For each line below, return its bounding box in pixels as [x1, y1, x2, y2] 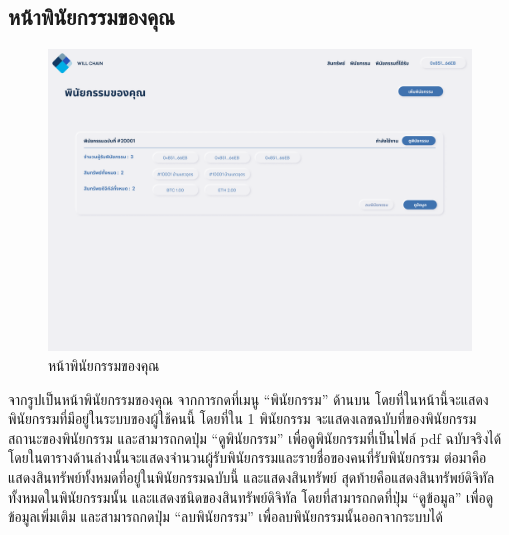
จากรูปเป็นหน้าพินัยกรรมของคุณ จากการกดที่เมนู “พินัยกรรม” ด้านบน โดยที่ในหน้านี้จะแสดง [8, 388, 489, 409]
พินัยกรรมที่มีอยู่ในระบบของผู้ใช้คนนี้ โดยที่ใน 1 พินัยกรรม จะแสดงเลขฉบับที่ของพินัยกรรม [8, 408, 477, 429]
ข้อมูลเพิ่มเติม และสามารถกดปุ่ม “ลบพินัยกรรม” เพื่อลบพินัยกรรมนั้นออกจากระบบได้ [8, 506, 443, 527]
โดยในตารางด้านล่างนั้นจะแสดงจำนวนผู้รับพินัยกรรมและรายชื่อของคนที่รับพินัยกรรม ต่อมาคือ [8, 447, 487, 468]
